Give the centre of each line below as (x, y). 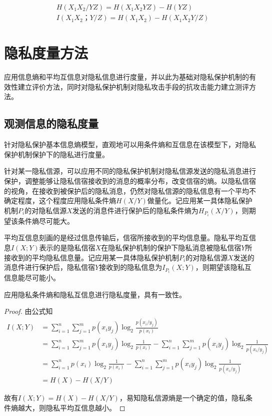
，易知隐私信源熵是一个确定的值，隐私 (182, 398)
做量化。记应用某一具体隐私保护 (200, 200)
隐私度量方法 (46, 53)
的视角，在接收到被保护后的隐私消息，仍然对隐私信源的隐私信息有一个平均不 (130, 190)
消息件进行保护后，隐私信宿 (49, 267)
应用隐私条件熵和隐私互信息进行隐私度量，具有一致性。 (95, 294)
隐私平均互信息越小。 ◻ (85, 407)
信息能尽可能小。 (32, 278)
